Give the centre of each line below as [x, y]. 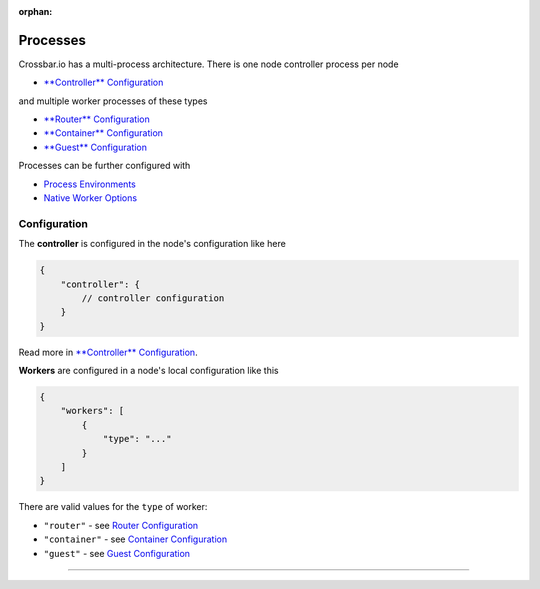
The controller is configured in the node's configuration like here [152, 244]
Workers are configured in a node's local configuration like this [148, 371]
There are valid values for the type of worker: [113, 507]
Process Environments [90, 184]
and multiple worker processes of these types [113, 101]
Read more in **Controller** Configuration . [108, 352]
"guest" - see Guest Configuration [116, 553]
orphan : [35, 11]
